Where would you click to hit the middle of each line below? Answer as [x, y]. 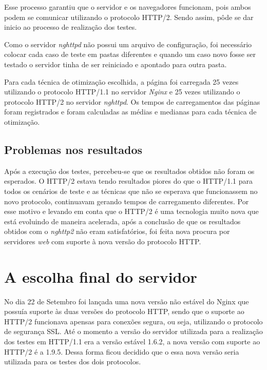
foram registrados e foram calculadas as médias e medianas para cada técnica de [130, 112]
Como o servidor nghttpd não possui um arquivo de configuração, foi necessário [128, 44]
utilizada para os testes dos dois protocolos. [73, 362]
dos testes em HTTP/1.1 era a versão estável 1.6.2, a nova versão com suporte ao [132, 341]
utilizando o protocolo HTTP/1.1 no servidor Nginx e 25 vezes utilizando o [122, 92]
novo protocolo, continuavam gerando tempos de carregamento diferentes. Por [127, 201]
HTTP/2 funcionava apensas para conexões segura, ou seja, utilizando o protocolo [133, 321]
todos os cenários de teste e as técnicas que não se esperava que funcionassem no [131, 191]
